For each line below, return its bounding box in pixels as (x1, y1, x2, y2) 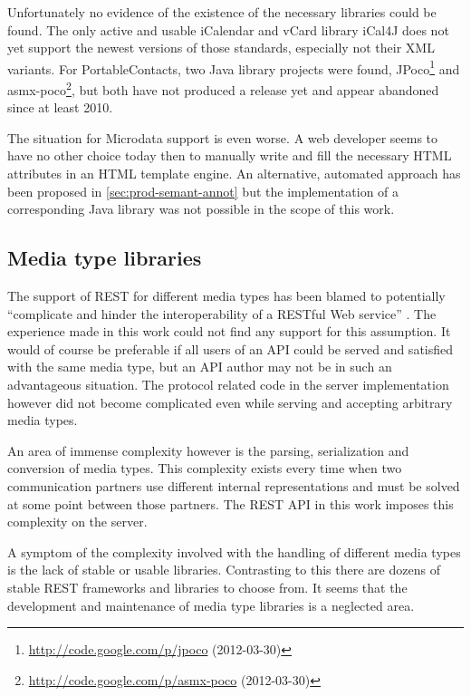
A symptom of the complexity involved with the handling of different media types (7, 542, 461, 561)
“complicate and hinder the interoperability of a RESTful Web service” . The (7, 304, 437, 323)
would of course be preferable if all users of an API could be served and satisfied (7, 339, 454, 358)
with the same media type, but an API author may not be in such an (7, 357, 392, 376)
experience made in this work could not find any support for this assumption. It (7, 322, 451, 341)
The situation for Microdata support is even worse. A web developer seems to (7, 128, 438, 147)
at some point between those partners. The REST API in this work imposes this (7, 494, 454, 513)
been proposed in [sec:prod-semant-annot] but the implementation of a (7, 181, 399, 200)
